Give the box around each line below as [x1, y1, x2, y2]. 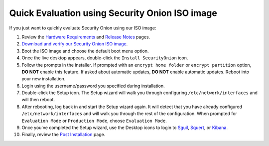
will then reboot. [21, 97, 55, 103]
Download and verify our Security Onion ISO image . [21, 41, 128, 47]
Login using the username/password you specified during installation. [21, 83, 165, 89]
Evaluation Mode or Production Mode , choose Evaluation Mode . [21, 118, 167, 124]
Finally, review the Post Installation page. [21, 132, 106, 138]
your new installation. [21, 76, 66, 82]
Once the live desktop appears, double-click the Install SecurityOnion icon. [21, 55, 188, 61]
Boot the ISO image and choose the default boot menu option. [21, 48, 149, 54]
